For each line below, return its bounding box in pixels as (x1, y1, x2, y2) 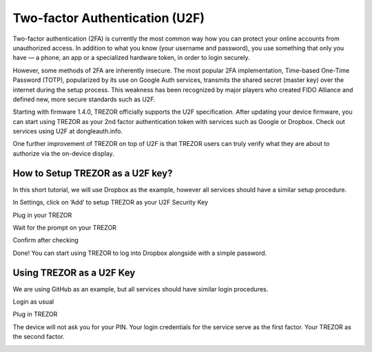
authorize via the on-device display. (12, 149, 115, 158)
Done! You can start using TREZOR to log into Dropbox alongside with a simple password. (12, 249, 267, 257)
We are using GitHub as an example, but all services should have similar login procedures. (12, 284, 269, 293)
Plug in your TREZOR (12, 211, 72, 219)
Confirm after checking (12, 236, 79, 245)
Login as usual (12, 298, 54, 306)
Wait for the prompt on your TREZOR (12, 223, 117, 231)
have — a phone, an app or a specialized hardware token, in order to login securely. (12, 54, 251, 62)
